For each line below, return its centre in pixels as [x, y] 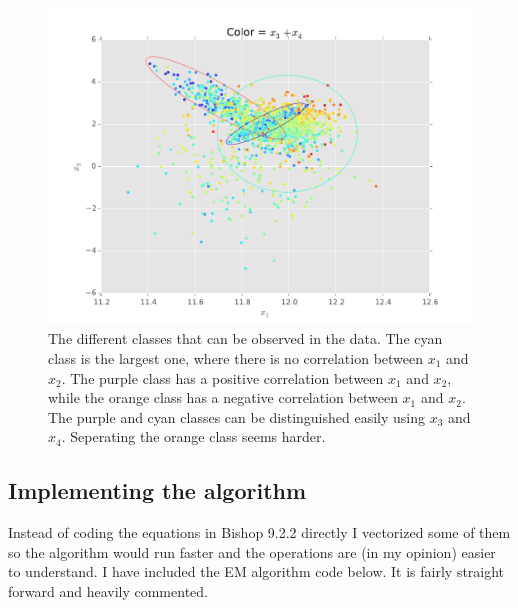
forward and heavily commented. [108, 590]
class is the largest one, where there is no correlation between [236, 357]
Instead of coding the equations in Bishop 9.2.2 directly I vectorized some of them [259, 532]
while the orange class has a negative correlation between [223, 397]
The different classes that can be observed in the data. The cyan [245, 338]
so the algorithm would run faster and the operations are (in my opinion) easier [252, 551]
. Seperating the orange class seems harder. [193, 436]
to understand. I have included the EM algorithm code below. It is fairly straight [256, 571]
